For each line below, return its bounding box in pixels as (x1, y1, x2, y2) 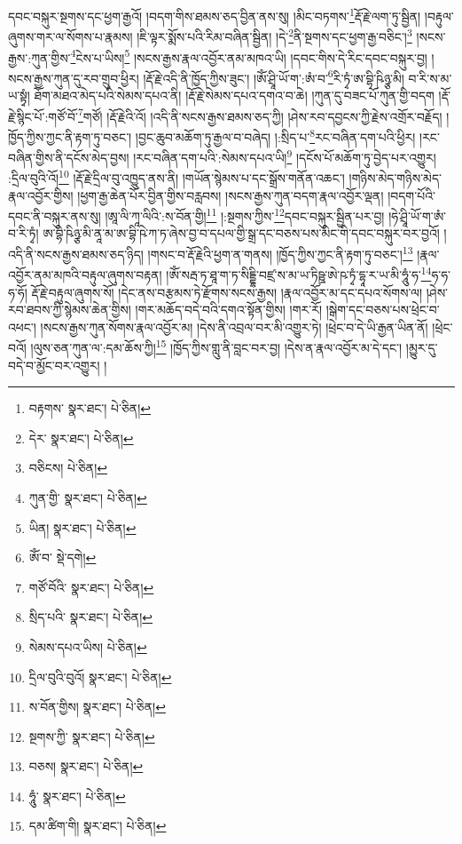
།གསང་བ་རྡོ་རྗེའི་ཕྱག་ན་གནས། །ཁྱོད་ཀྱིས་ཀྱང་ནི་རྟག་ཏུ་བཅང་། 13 (147, 243, 413, 263)
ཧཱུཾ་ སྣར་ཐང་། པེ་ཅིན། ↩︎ (28, 786, 126, 805)
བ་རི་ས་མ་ (408, 68, 452, 87)
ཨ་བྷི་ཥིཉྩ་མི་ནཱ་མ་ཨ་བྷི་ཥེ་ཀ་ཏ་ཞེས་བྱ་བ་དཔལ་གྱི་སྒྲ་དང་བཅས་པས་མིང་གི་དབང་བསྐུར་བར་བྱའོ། (43, 224, 440, 243)
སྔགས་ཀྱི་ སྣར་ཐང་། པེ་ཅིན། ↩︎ (28, 727, 155, 745)
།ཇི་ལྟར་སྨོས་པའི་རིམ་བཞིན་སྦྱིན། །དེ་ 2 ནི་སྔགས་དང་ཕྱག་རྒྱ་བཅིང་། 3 (137, 25, 412, 45)
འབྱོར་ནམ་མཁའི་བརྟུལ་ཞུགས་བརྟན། (8, 265, 162, 283)
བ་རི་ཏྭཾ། (8, 224, 39, 243)
